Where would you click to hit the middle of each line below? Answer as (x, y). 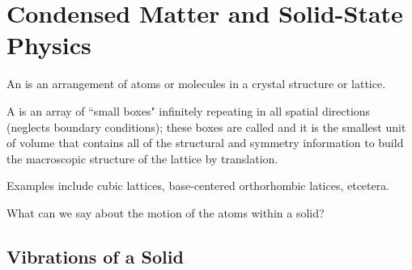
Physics (49, 45)
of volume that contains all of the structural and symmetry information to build (205, 143)
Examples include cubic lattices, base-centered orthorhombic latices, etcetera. (198, 186)
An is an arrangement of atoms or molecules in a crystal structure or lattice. (196, 84)
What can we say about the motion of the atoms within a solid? (166, 212)
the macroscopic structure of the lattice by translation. (142, 158)
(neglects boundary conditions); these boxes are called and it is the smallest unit (206, 127)
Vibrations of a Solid (95, 256)
